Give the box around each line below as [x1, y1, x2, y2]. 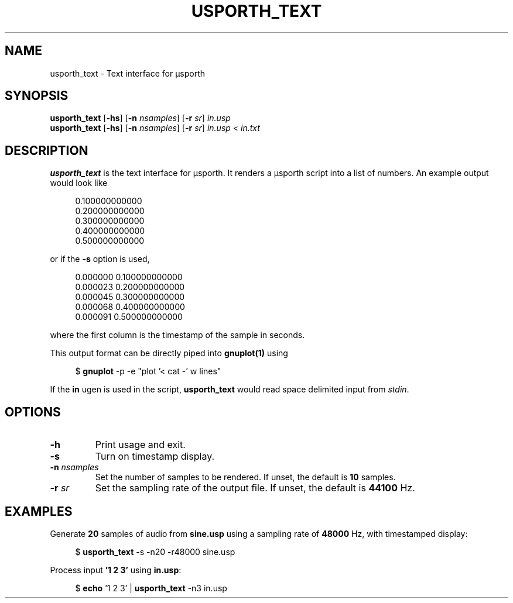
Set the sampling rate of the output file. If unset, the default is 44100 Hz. [95, 482, 415, 494]
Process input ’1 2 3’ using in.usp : [50, 564, 182, 575]
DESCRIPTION [5, 143, 88, 158]
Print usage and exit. [95, 439, 186, 451]
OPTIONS [5, 404, 61, 419]
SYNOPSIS [5, 88, 69, 104]
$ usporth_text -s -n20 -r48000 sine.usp [75, 546, 235, 557]
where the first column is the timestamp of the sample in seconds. [50, 330, 305, 340]
